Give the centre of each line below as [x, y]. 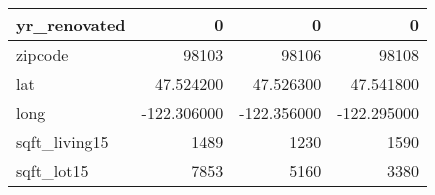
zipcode [42, 54]
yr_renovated [71, 24]
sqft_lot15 [52, 170]
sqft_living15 [62, 141]
